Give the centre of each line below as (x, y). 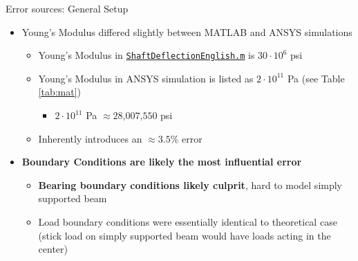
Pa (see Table (316, 78)
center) (53, 249)
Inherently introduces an (90, 138)
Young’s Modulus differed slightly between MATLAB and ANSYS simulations (187, 31)
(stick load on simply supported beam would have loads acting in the (185, 235)
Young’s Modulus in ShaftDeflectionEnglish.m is (147, 55)
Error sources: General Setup (67, 8)
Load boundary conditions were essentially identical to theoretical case (188, 222)
